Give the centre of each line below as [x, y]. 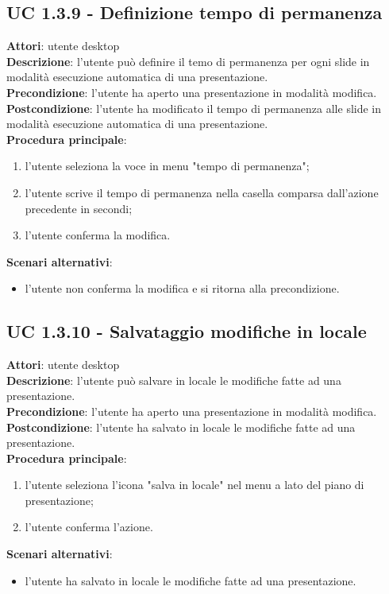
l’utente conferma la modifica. [98, 235]
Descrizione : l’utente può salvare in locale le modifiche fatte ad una [174, 380]
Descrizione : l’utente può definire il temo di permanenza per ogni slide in [188, 61]
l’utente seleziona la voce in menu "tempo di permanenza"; [167, 166]
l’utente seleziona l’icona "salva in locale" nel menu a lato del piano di [194, 485]
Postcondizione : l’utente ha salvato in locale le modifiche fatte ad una [181, 427]
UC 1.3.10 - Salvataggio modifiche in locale [187, 331]
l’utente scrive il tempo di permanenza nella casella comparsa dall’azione [202, 192]
